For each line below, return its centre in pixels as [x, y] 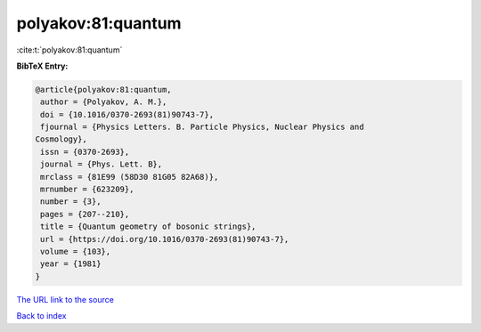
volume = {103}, [76, 251]
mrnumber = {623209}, [87, 190]
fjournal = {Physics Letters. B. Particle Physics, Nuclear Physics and [202, 127]
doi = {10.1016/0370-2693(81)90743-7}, [127, 114]
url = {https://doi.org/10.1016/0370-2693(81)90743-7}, [165, 239]
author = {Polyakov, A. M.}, [104, 102]
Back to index [41, 316]
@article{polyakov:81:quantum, [104, 89]
